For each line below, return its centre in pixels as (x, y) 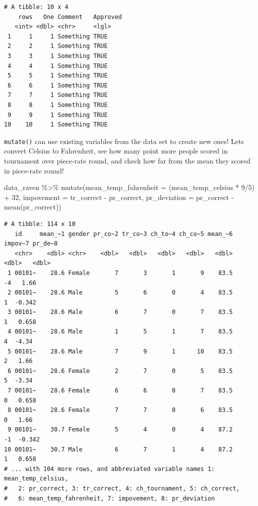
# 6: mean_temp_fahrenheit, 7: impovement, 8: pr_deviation (110, 498)
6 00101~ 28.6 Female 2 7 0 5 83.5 (120, 371)
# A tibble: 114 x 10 (40, 224)
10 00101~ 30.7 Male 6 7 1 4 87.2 (119, 449)
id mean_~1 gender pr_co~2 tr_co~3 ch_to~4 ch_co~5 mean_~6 (124, 234)
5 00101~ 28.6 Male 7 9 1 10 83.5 (120, 351)
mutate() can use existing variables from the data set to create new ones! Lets (124, 141)
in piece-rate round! (34, 170)
